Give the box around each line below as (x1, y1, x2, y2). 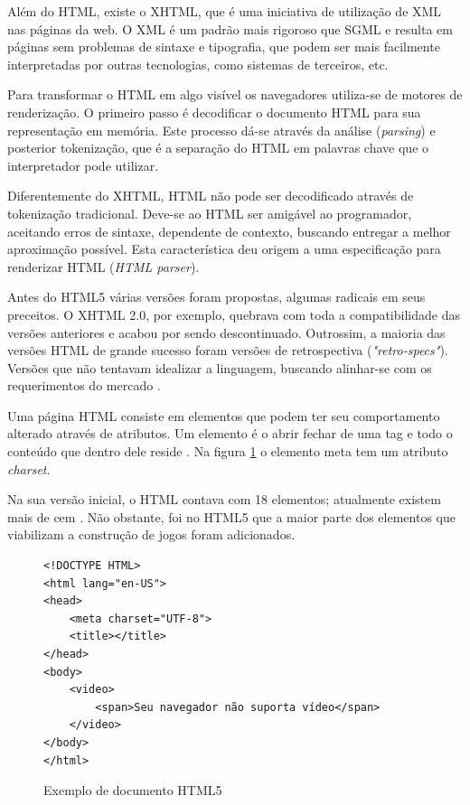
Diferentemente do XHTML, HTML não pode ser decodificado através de (7, 186, 414, 205)
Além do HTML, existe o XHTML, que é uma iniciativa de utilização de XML (7, 2, 442, 20)
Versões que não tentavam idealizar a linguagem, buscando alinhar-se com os (7, 358, 432, 377)
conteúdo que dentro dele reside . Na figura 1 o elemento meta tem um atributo (7, 442, 448, 461)
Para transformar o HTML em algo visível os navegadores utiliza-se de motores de (7, 85, 463, 104)
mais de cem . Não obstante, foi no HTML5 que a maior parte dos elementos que (7, 507, 456, 526)
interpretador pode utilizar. (7, 155, 159, 174)
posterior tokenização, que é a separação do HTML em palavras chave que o (7, 138, 429, 157)
